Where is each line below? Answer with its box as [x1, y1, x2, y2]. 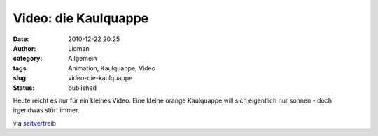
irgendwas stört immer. [13, 106, 80, 114]
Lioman [68, 44, 90, 52]
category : [13, 54, 43, 63]
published [68, 84, 97, 92]
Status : [13, 84, 35, 92]
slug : [13, 74, 28, 82]
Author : [13, 44, 36, 52]
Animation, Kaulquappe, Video [68, 63, 156, 73]
